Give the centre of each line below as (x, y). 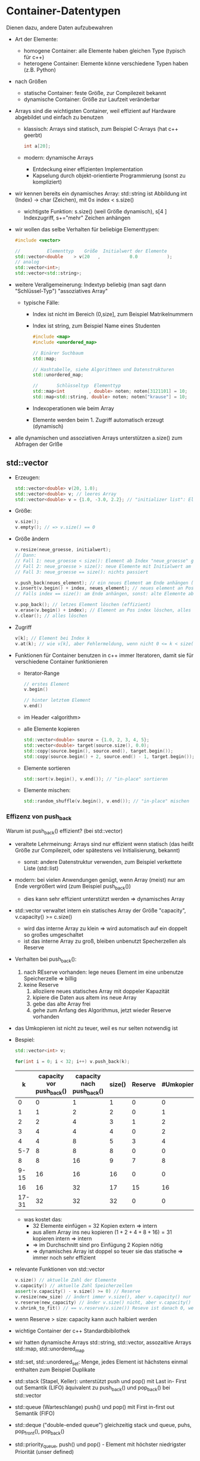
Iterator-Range (42, 673)
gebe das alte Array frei (62, 1004)
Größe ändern (32, 539)
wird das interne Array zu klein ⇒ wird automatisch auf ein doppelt (105, 928)
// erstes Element (46, 684)
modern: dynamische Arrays (59, 157)
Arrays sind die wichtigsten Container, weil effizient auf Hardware (95, 111)
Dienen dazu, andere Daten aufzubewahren (60, 27)
